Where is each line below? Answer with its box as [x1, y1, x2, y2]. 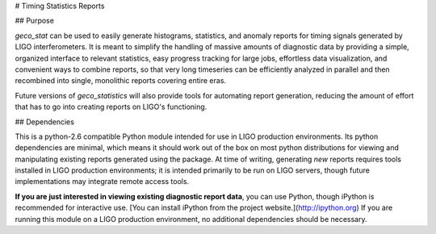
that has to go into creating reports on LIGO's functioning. [15, 102, 208, 112]
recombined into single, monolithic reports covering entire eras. [15, 76, 226, 86]
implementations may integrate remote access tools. [15, 177, 190, 186]
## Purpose [15, 16, 54, 26]
